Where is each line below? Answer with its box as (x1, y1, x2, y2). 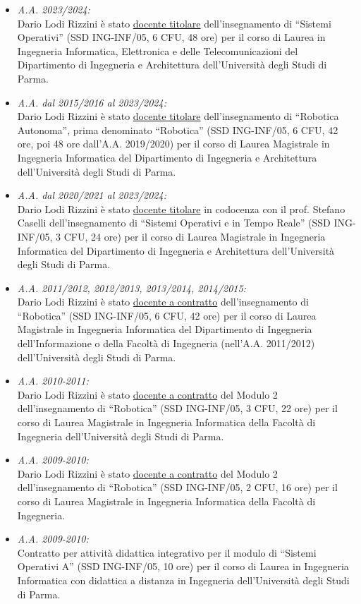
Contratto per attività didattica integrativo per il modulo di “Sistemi (17, 545, 317, 560)
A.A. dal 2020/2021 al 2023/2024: (17, 188, 166, 203)
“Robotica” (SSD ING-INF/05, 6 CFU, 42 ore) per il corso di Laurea (17, 308, 317, 322)
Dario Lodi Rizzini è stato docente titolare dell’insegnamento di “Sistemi (17, 16, 331, 30)
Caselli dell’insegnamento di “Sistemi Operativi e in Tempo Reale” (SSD (17, 215, 331, 230)
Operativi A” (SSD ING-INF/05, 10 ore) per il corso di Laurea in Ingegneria (17, 559, 349, 574)
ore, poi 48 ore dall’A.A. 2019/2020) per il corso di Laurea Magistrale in (17, 136, 330, 151)
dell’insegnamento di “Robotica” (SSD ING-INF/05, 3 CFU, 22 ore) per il (17, 401, 338, 416)
